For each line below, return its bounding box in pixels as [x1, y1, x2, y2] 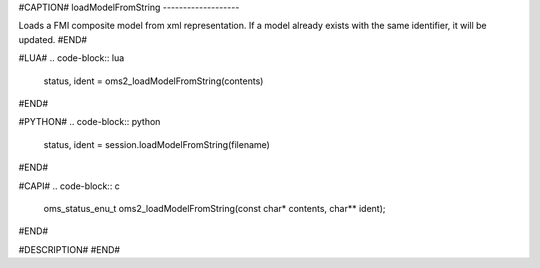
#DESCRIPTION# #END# [18, 243, 120, 255]
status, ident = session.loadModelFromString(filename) [43, 138, 270, 150]
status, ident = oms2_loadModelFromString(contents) [43, 75, 264, 87]
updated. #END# [18, 33, 88, 45]
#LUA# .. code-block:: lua [18, 52, 125, 64]
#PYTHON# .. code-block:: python [18, 116, 161, 128]
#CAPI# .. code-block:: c [18, 180, 120, 192]
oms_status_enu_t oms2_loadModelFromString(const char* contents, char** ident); [43, 202, 386, 214]
